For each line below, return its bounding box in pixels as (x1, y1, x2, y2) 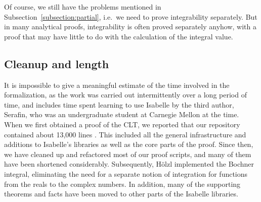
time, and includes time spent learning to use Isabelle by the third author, (4, 99, 234, 110)
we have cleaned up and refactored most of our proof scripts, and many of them (4, 148, 251, 159)
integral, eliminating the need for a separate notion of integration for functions (4, 168, 248, 179)
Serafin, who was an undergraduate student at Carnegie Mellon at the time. (4, 109, 239, 120)
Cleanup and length (4, 56, 109, 71)
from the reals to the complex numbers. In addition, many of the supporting (4, 178, 241, 189)
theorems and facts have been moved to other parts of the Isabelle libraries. (4, 188, 238, 199)
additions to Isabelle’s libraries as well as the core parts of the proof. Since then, (4, 139, 253, 149)
